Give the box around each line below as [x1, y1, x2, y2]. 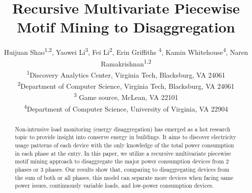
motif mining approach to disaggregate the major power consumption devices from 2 [15, 157, 229, 165]
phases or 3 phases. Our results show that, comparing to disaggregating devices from [15, 165, 230, 173]
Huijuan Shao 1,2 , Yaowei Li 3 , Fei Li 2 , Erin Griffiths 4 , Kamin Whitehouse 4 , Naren [4, 46, 248, 57]
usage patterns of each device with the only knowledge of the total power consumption [15, 141, 234, 149]
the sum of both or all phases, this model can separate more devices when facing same [15, 173, 234, 181]
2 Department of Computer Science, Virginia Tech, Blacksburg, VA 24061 [18, 80, 234, 91]
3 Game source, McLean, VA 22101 [73, 91, 179, 102]
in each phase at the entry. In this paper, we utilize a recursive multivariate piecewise [15, 149, 231, 157]
